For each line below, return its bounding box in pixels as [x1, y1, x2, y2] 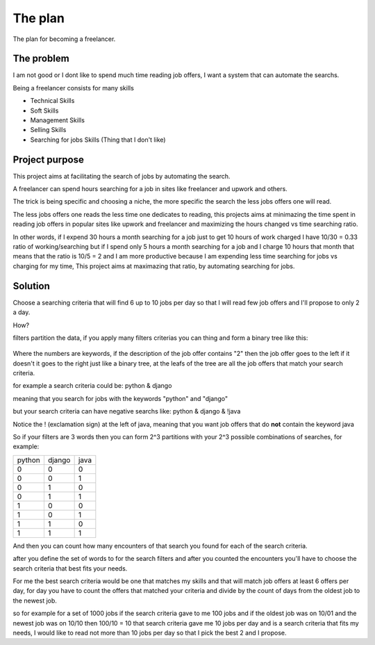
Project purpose [12, 154, 85, 165]
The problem [12, 53, 69, 65]
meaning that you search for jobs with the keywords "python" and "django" [12, 394, 228, 402]
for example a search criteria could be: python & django [12, 382, 172, 390]
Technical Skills [30, 97, 75, 105]
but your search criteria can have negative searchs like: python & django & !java [12, 407, 241, 416]
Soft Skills [30, 106, 59, 115]
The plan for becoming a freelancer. [12, 35, 116, 43]
